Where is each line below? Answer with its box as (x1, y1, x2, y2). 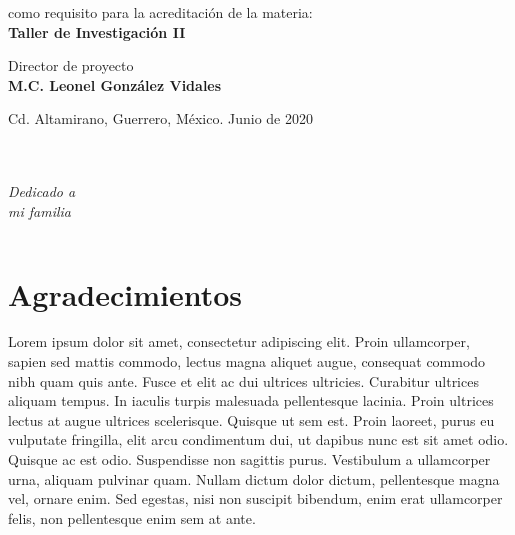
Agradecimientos (8, 273, 243, 314)
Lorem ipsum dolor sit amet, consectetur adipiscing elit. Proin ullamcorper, (8, 331, 470, 352)
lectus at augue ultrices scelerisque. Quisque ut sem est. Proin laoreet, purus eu (8, 409, 495, 430)
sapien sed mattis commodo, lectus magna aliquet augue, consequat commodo (8, 351, 486, 372)
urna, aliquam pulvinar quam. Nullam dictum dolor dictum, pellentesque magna (8, 468, 500, 489)
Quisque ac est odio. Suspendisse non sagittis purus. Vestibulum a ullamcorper (8, 449, 491, 470)
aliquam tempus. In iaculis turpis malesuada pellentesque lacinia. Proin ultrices (8, 390, 494, 411)
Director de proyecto (8, 55, 134, 76)
